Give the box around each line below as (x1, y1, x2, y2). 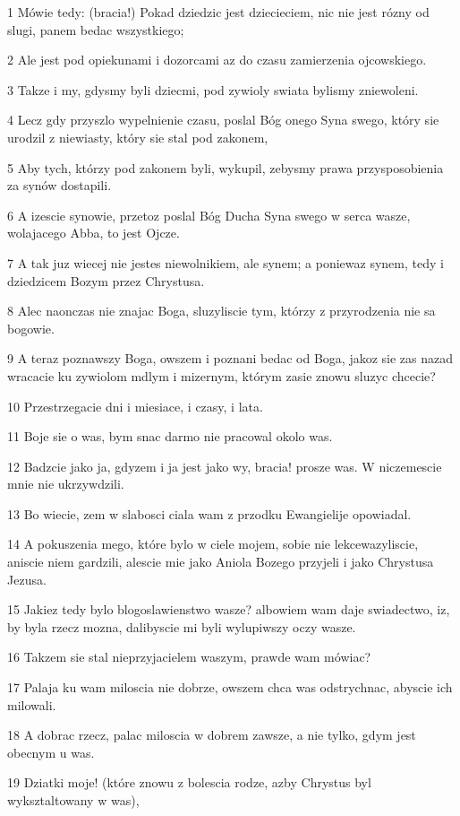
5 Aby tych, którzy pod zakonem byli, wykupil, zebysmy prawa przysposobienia (7, 158, 444, 177)
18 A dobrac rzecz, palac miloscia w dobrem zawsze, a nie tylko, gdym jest (7, 725, 416, 744)
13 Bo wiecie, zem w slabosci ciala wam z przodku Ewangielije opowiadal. (7, 504, 412, 523)
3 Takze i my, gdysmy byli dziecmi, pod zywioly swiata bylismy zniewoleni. (7, 80, 419, 99)
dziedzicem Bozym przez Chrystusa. (7, 271, 205, 290)
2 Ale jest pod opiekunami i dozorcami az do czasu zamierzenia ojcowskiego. (7, 50, 427, 69)
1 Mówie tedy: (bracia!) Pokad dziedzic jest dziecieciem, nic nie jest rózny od (7, 3, 430, 21)
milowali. (7, 695, 56, 714)
